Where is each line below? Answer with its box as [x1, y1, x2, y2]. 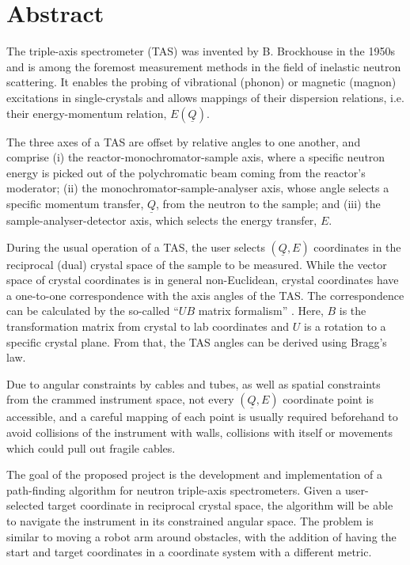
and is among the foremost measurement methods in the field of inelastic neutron [6, 58, 401, 74]
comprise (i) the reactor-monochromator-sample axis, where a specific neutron [6, 149, 385, 165]
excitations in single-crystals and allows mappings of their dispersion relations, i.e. [6, 89, 404, 105]
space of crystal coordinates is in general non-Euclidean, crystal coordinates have [6, 271, 399, 288]
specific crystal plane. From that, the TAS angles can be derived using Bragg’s [6, 333, 387, 350]
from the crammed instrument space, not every [6, 391, 234, 408]
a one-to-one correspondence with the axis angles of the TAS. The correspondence [6, 286, 404, 303]
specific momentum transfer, [6, 195, 144, 211]
